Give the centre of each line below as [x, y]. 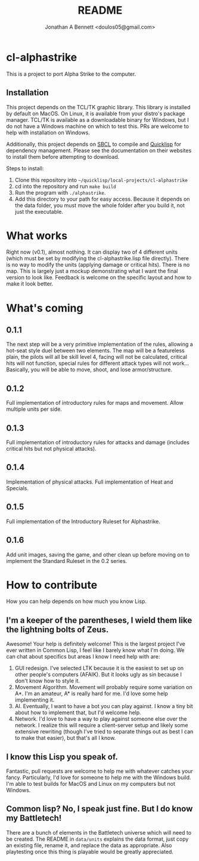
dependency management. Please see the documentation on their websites [99, 150]
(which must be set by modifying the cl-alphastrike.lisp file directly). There [98, 259]
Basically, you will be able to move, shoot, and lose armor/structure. [89, 370]
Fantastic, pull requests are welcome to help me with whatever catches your [100, 771]
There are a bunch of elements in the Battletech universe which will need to [99, 832]
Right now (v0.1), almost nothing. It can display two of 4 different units [92, 252]
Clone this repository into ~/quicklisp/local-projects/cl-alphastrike [101, 180]
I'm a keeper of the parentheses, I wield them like [99, 620]
